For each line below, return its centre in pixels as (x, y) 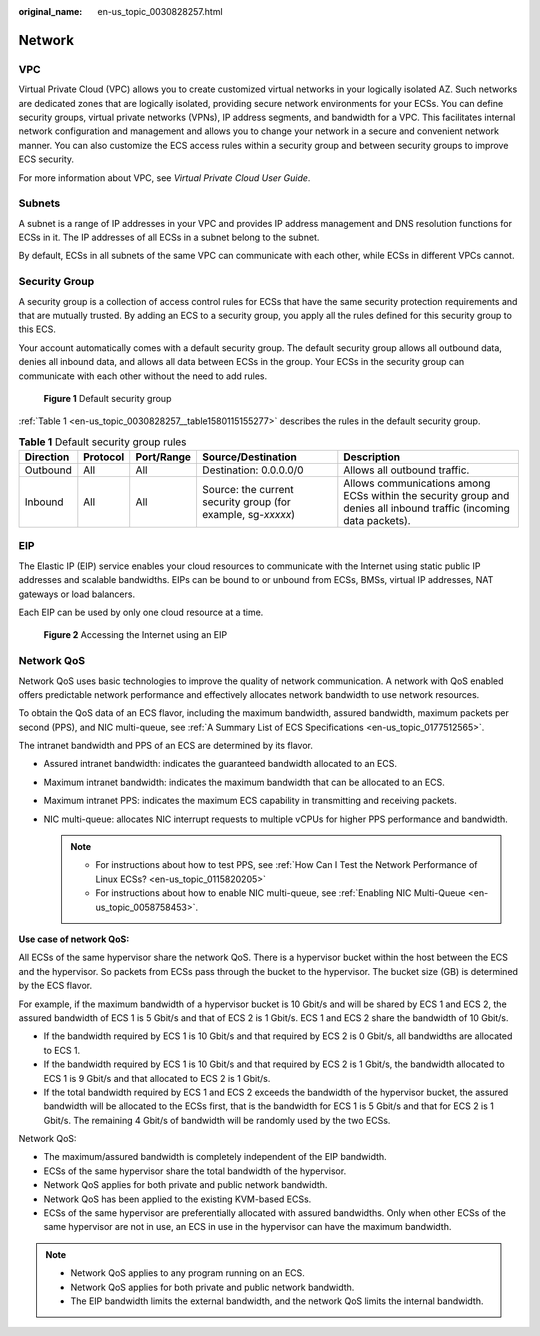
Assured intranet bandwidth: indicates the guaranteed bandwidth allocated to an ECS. (220, 764)
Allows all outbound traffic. (406, 470)
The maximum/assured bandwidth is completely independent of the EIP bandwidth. (215, 1157)
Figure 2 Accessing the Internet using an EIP (135, 635)
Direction (47, 457)
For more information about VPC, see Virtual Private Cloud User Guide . (164, 177)
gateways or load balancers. (76, 594)
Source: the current (247, 490)
